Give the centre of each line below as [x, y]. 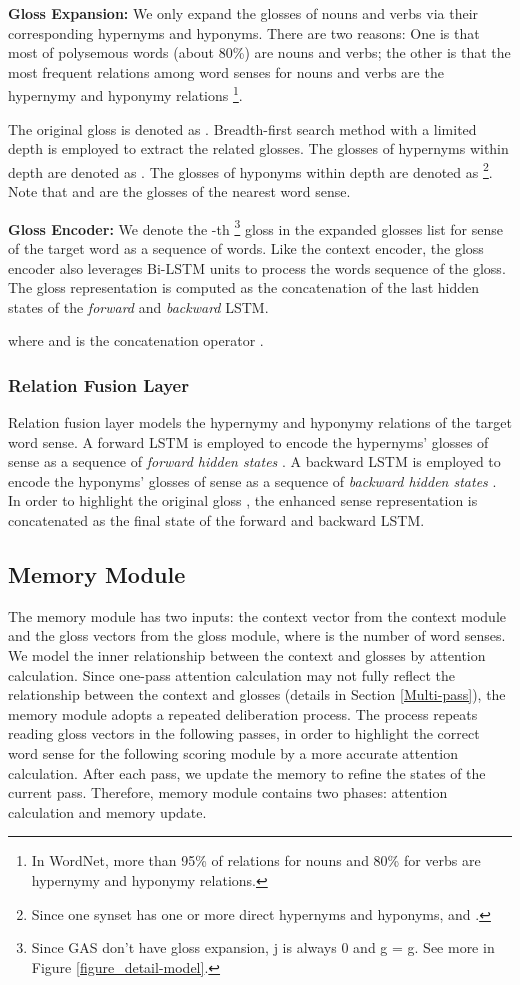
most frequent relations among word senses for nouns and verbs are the [226, 71]
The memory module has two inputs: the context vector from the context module [257, 615]
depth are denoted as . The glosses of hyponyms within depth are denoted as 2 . [250, 170]
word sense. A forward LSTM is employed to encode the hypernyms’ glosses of [248, 441]
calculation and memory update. [107, 811]
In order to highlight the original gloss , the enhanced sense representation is [243, 500]
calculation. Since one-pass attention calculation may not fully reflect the [232, 674]
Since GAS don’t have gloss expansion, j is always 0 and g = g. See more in [263, 947]
